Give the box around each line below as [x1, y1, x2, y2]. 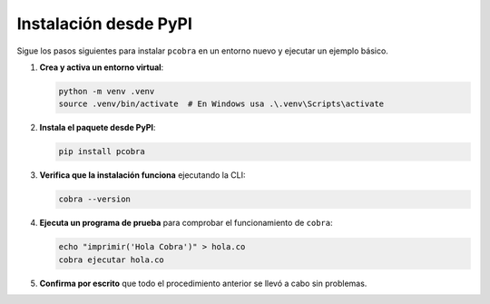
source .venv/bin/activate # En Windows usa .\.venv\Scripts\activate [58, 99, 385, 109]
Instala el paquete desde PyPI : [39, 123, 156, 133]
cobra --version [58, 194, 132, 204]
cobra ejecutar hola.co [58, 254, 165, 265]
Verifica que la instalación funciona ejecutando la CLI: [39, 170, 246, 181]
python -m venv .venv [58, 86, 155, 96]
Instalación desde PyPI [16, 14, 192, 34]
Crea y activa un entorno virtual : [39, 62, 164, 73]
